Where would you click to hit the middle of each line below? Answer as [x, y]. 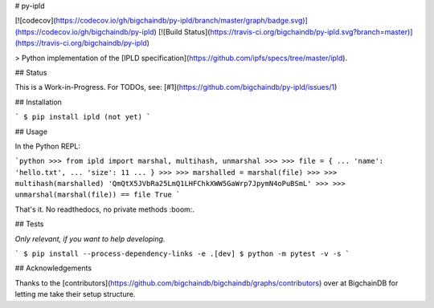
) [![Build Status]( [182, 31]
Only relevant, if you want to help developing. [90, 239]
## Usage [31, 132]
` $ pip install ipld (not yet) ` [83, 117]
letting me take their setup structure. [75, 294]
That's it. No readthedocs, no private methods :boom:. [104, 209]
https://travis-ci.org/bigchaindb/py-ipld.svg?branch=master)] [311, 31]
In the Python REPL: [47, 146]
